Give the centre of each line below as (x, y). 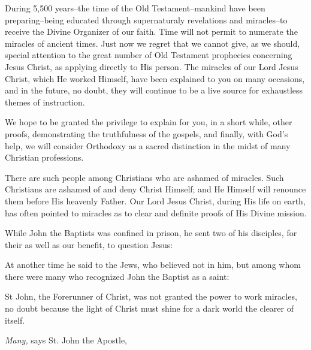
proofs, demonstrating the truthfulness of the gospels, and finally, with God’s (147, 133)
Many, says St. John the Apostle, (66, 340)
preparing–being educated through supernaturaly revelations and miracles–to (146, 19)
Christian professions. (44, 157)
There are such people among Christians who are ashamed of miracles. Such (144, 177)
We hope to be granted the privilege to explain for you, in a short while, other (149, 122)
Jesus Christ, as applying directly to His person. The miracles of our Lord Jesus (152, 66)
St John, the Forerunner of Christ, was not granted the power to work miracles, (151, 296)
